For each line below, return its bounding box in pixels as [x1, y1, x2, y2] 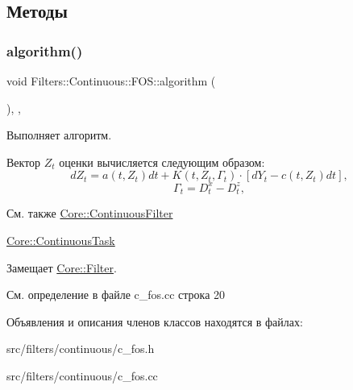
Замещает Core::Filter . [6, 259, 117, 276]
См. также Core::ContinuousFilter [6, 205, 173, 222]
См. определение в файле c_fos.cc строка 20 [6, 286, 226, 303]
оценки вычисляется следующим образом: [59, 153, 265, 170]
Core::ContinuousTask [6, 231, 115, 248]
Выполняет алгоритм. [6, 127, 112, 143]
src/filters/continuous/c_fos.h [6, 340, 155, 357]
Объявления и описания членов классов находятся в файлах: [6, 313, 303, 330]
